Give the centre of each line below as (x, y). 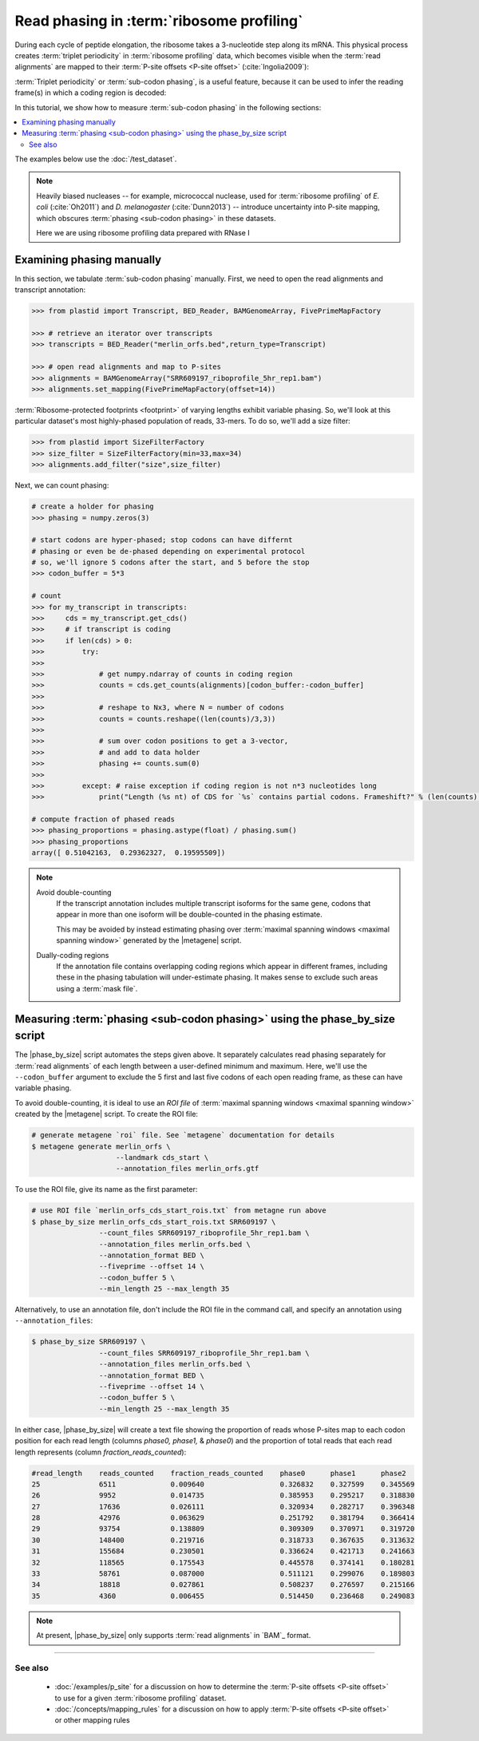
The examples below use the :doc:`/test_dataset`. (96, 159)
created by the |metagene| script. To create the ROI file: (107, 1114)
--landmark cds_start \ (162, 1157)
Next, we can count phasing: (62, 485)
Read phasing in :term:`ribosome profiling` (159, 21)
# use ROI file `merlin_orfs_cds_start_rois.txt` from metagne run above (179, 1211)
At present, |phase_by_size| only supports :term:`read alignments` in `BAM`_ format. (174, 1636)
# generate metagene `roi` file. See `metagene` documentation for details (183, 1135)
